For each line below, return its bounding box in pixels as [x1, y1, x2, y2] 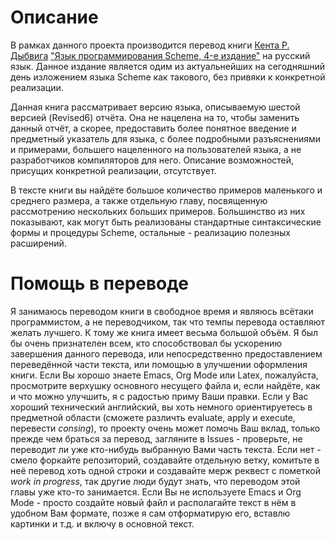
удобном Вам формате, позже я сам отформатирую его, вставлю [10, 507, 291, 519]
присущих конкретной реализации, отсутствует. [10, 164, 217, 176]
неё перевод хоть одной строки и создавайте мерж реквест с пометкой [10, 464, 321, 476]
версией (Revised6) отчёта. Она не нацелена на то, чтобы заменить [10, 111, 300, 123]
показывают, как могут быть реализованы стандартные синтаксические [10, 216, 322, 228]
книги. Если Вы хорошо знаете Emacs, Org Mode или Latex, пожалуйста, [10, 369, 319, 381]
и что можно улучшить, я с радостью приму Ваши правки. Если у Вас [10, 390, 309, 402]
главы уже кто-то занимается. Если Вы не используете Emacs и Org [10, 486, 302, 498]
